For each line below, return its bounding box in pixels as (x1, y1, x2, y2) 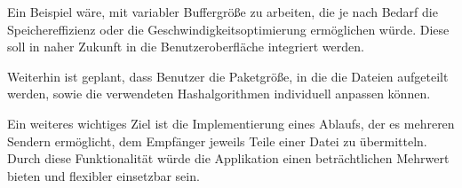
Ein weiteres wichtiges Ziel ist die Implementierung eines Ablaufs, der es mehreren (7, 114, 455, 132)
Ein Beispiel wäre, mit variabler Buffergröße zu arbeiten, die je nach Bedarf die (7, 3, 438, 20)
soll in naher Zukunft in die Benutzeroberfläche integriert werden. (7, 37, 364, 56)
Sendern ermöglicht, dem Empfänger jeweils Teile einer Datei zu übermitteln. (7, 131, 427, 150)
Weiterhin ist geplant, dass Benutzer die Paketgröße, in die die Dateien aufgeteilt (7, 67, 449, 85)
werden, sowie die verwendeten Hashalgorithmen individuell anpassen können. (7, 84, 431, 103)
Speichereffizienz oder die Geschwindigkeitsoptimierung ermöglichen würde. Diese (7, 20, 450, 38)
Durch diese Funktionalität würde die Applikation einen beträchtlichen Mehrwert (7, 149, 450, 168)
